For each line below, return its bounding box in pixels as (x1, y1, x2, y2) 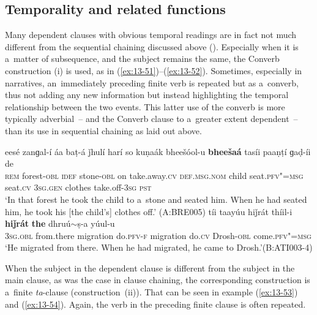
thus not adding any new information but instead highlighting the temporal (5, 88, 289, 101)
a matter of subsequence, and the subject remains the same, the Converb (5, 52, 280, 65)
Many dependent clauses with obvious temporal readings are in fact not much (5, 28, 297, 41)
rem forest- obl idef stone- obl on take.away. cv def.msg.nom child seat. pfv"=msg (5, 169, 304, 181)
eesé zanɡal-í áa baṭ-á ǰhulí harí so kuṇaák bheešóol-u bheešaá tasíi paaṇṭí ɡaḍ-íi (5, 145, 311, 157)
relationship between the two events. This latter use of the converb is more (5, 100, 285, 113)
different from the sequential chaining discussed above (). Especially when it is (5, 40, 299, 53)
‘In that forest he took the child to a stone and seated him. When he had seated (5, 192, 307, 205)
